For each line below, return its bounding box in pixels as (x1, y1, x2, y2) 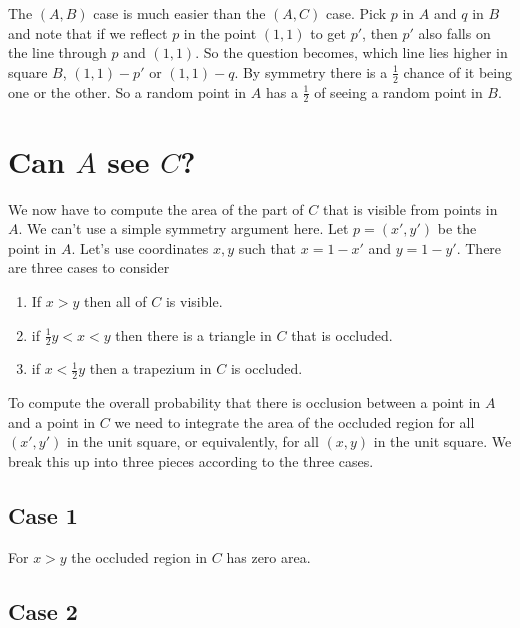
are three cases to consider (8, 257, 170, 278)
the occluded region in (71, 546, 208, 567)
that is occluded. (291, 324, 393, 345)
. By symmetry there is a (234, 61, 388, 82)
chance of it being (403, 61, 512, 82)
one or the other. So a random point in (8, 81, 247, 102)
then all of (84, 290, 147, 311)
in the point (183, 22, 257, 43)
